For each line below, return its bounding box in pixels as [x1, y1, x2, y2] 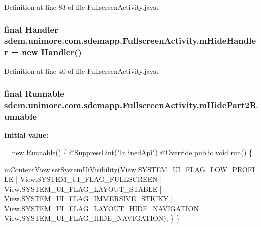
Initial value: [4, 130, 49, 140]
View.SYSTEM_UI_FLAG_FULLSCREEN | [20, 174, 162, 184]
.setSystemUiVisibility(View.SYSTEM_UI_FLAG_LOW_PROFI [50, 164, 255, 174]
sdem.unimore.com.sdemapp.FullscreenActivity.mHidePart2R [4, 99, 257, 111]
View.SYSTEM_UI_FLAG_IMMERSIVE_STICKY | [4, 193, 173, 204]
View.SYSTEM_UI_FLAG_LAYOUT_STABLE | [4, 183, 162, 194]
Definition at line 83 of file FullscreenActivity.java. [4, 2, 159, 12]
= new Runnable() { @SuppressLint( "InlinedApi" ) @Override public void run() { [4, 146, 253, 157]
